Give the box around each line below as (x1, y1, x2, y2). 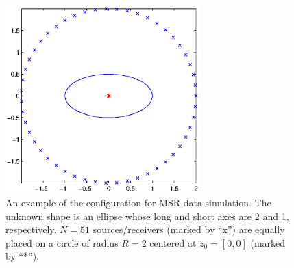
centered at (149, 235, 197, 250)
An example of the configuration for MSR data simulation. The (5, 195, 271, 209)
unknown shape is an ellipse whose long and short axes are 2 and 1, (5, 209, 289, 223)
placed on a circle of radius (5, 235, 119, 250)
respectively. (5, 222, 57, 237)
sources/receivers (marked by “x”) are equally (93, 222, 285, 237)
